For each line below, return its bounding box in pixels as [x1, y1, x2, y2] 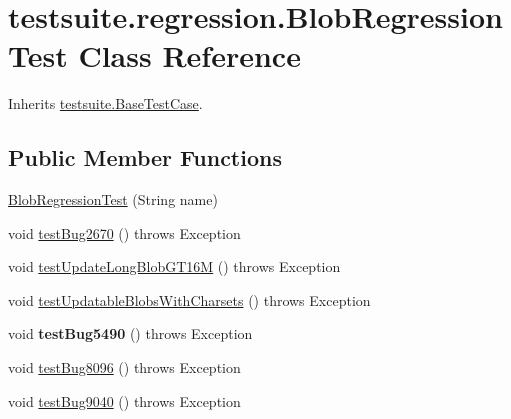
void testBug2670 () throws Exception [8, 222, 241, 243]
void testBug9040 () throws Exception [8, 390, 241, 411]
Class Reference [78, 35, 301, 76]
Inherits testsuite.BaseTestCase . [8, 93, 203, 114]
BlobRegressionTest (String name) [8, 189, 218, 210]
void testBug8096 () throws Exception [8, 357, 241, 378]
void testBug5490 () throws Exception [8, 323, 253, 344]
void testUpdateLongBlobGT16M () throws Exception [8, 256, 341, 277]
